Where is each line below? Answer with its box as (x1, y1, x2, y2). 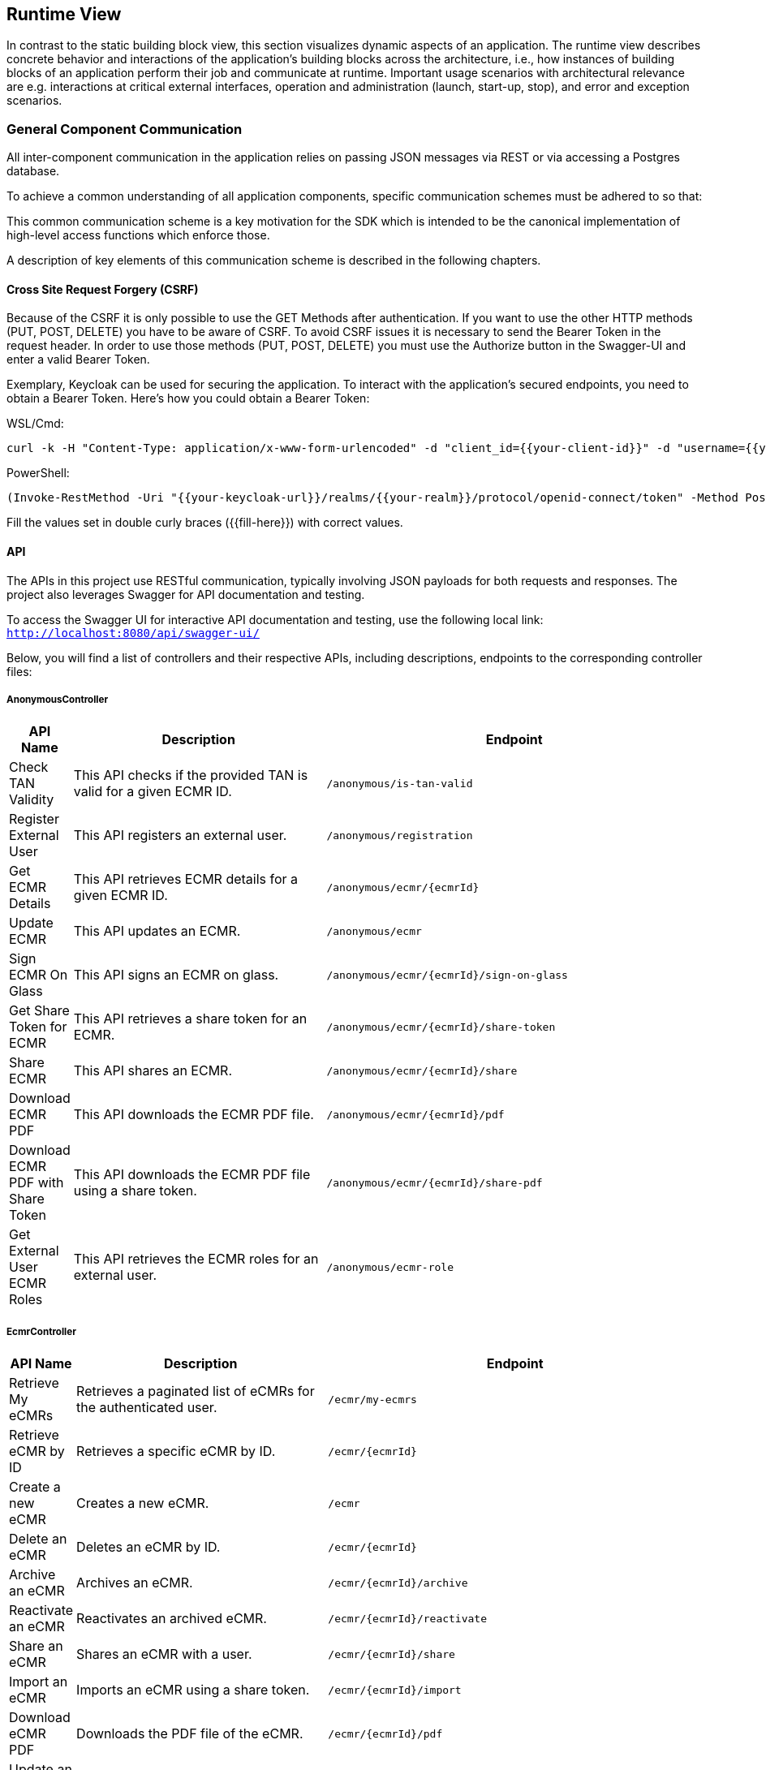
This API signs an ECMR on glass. (73, 967, 279, 984)
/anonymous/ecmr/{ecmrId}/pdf (326, 1108, 505, 1121)
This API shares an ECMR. (73, 1062, 232, 1079)
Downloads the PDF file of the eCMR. (76, 1725, 303, 1742)
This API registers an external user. (73, 827, 287, 844)
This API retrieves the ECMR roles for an (73, 1251, 319, 1268)
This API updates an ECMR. (73, 923, 241, 940)
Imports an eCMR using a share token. (76, 1682, 310, 1699)
